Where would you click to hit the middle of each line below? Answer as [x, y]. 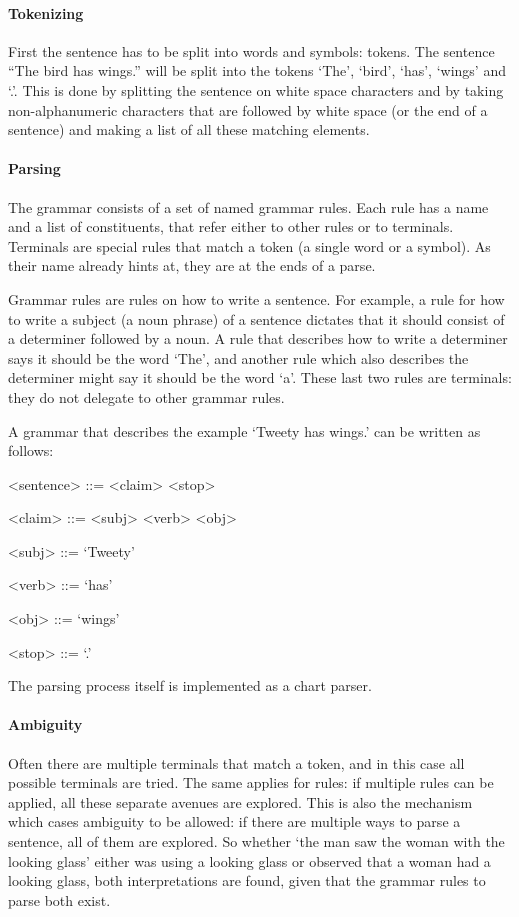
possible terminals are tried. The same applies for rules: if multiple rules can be [251, 782]
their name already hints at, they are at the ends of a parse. [192, 265]
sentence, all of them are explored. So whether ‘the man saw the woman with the [256, 841]
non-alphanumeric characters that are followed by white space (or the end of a [248, 109]
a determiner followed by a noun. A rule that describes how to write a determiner [258, 338]
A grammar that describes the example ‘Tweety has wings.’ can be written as [244, 430]
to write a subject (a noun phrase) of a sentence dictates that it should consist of [256, 318]
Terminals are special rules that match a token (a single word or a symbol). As [249, 245]
